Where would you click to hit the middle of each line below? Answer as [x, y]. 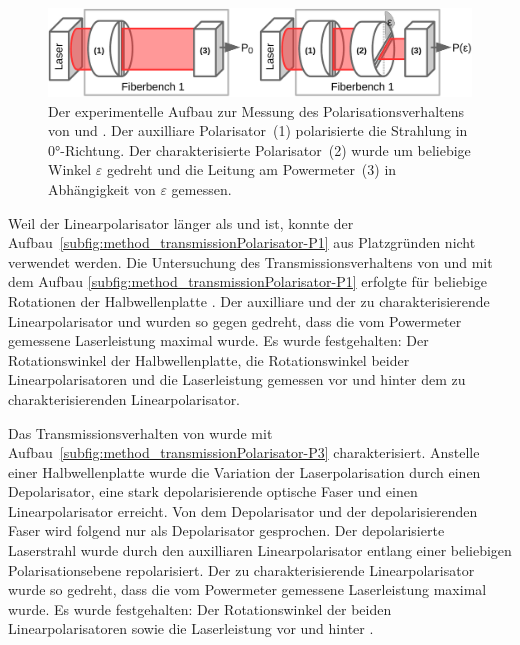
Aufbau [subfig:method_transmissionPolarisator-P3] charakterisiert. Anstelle [244, 452]
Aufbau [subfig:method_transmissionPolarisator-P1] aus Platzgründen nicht [242, 242]
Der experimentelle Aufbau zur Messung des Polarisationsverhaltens [256, 110]
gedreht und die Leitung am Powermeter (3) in [252, 169]
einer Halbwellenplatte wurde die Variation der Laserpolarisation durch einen [244, 471]
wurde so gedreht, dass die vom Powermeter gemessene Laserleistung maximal [247, 589]
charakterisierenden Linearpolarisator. [124, 398]
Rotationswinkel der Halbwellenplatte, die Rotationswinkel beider [209, 359]
